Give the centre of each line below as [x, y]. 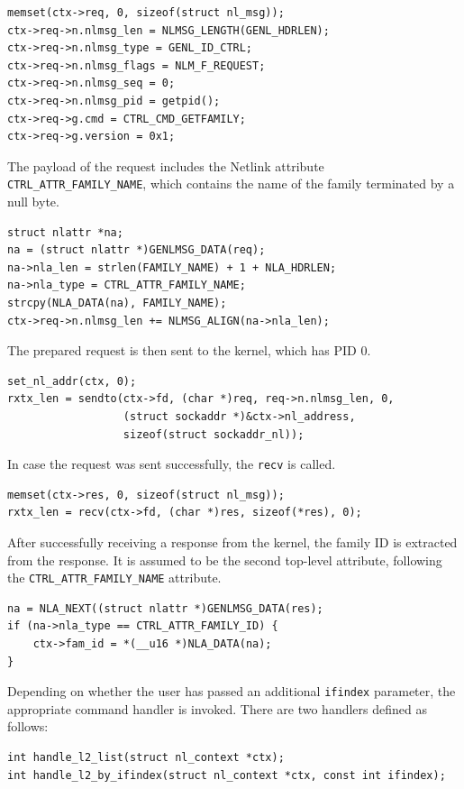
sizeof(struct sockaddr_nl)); [214, 434]
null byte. [33, 201]
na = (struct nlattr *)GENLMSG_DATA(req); [136, 250]
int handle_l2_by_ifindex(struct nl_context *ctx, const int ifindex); [227, 775]
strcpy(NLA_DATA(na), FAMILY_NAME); [117, 303]
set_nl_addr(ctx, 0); [72, 381]
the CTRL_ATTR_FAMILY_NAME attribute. [114, 578]
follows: [28, 726]
